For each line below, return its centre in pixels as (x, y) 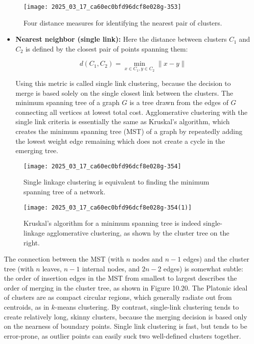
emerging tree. (37, 150)
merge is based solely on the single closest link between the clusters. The (124, 93)
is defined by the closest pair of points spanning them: (107, 48)
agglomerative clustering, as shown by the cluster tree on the (138, 232)
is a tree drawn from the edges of (179, 102)
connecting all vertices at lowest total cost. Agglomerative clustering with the (131, 112)
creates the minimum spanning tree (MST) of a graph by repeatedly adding (129, 131)
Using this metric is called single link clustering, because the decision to (123, 83)
